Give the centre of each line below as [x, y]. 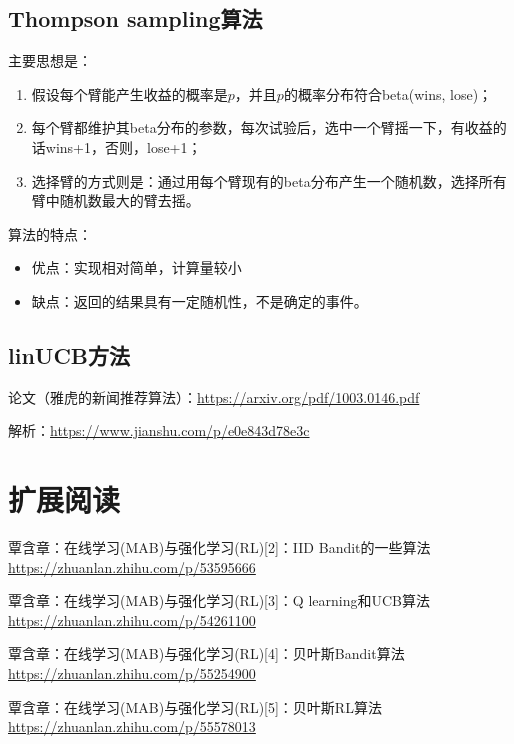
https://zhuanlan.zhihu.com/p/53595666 [132, 566]
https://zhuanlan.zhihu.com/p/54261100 [132, 619]
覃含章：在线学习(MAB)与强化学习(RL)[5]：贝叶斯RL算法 [195, 706]
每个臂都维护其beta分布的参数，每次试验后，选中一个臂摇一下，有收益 [262, 127]
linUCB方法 [69, 354]
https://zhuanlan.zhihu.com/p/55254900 [132, 673]
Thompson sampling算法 [135, 18]
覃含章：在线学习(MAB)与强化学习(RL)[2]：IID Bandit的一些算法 [219, 547]
